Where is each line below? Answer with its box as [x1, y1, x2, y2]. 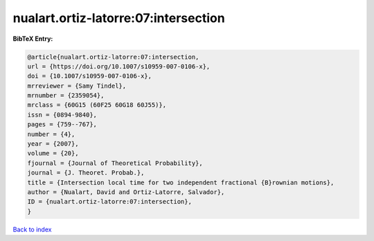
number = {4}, [27, 130, 75, 138]
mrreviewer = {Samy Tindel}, [27, 81, 127, 90]
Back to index [12, 225, 52, 233]
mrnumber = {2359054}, [27, 92, 105, 99]
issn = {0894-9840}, [27, 110, 97, 119]
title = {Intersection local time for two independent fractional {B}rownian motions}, [27, 178, 335, 186]
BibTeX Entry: [12, 35, 53, 43]
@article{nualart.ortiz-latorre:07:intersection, [27, 52, 199, 61]
